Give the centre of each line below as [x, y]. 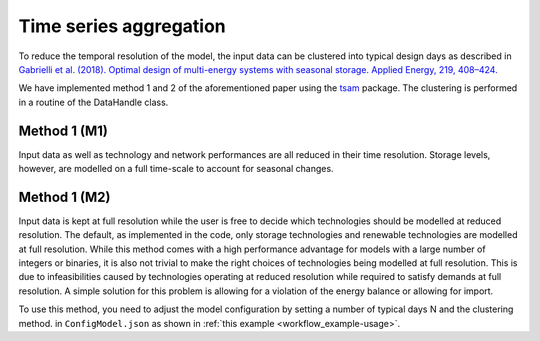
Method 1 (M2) [64, 196]
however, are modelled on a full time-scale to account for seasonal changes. [176, 169]
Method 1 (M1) [63, 130]
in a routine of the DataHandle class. [93, 102]
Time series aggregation [122, 26]
